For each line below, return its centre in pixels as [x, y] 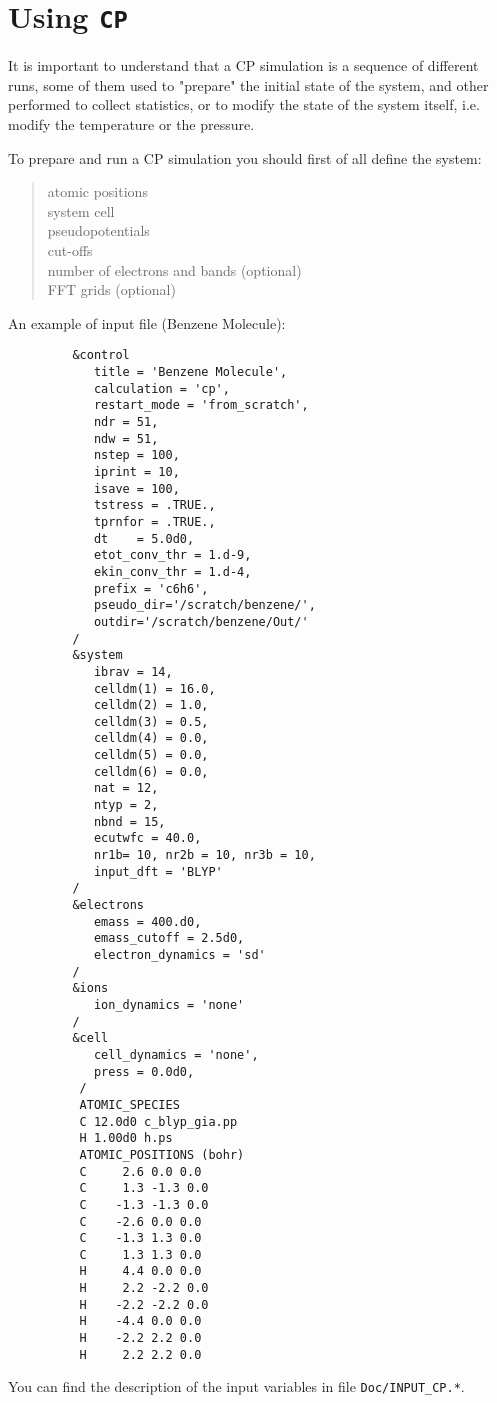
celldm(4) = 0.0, [151, 738]
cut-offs [70, 250]
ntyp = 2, [126, 805]
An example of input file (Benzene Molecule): [147, 322]
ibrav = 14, [133, 671]
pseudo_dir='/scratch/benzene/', [204, 605]
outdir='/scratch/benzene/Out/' [201, 621]
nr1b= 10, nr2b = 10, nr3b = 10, [204, 855]
